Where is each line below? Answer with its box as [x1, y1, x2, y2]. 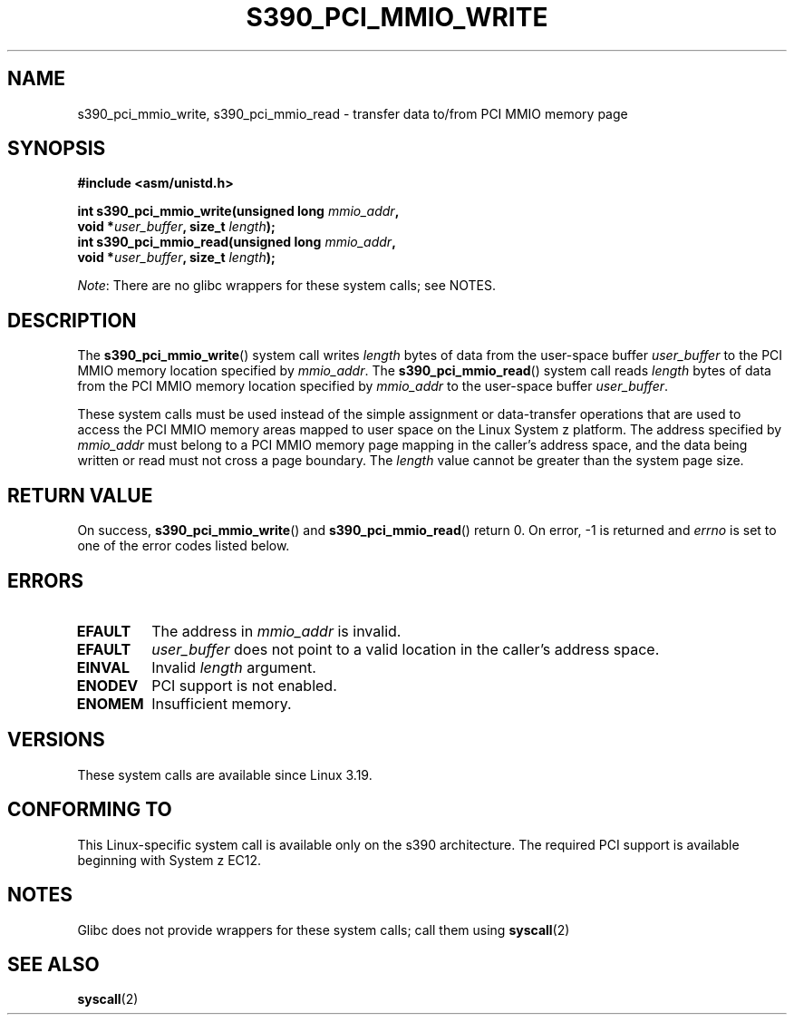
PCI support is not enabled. [151, 676, 337, 695]
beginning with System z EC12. [77, 852, 262, 868]
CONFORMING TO [7, 798, 172, 822]
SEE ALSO [7, 952, 100, 976]
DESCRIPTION [7, 308, 137, 332]
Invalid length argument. [151, 657, 316, 676]
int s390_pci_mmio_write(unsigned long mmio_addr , [77, 203, 400, 219]
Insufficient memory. [151, 694, 292, 713]
